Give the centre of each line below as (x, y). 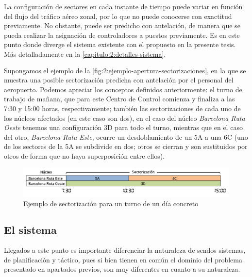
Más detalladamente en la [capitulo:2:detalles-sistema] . (85, 54)
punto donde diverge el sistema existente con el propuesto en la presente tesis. (120, 44)
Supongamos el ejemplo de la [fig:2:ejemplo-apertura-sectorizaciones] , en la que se (125, 70)
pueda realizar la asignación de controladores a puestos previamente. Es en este (122, 35)
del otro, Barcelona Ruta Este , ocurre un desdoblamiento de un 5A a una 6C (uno (126, 137)
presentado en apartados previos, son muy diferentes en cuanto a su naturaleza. (122, 269)
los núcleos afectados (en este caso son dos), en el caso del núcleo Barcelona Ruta (125, 118)
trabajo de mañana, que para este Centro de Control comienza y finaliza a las (119, 99)
